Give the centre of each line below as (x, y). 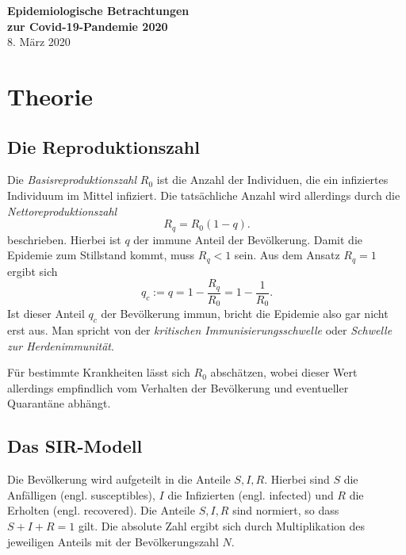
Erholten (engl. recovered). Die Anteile (101, 510)
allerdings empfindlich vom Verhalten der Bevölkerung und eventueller (178, 387)
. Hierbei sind (297, 479)
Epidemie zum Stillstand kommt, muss (101, 255)
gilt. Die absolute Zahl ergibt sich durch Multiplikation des (222, 525)
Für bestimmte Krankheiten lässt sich (99, 372)
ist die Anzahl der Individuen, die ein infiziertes (272, 180)
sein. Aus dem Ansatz (287, 255)
